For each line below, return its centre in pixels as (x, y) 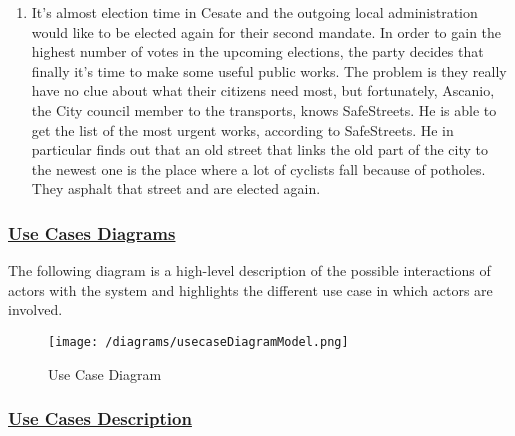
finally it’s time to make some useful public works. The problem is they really (269, 70)
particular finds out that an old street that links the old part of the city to (259, 149)
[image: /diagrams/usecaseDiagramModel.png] (198, 341)
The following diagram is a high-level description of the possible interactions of (249, 270)
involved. (35, 309)
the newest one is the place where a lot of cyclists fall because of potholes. (258, 168)
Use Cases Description (100, 418)
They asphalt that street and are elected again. (176, 188)
